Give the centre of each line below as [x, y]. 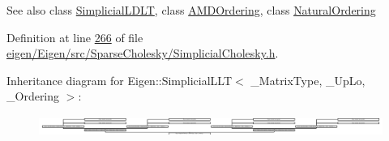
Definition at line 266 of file [75, 37]
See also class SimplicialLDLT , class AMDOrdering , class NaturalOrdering [191, 10]
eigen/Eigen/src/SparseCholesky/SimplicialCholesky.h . [143, 53]
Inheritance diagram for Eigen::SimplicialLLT [120, 80]
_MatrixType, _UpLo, [308, 80]
